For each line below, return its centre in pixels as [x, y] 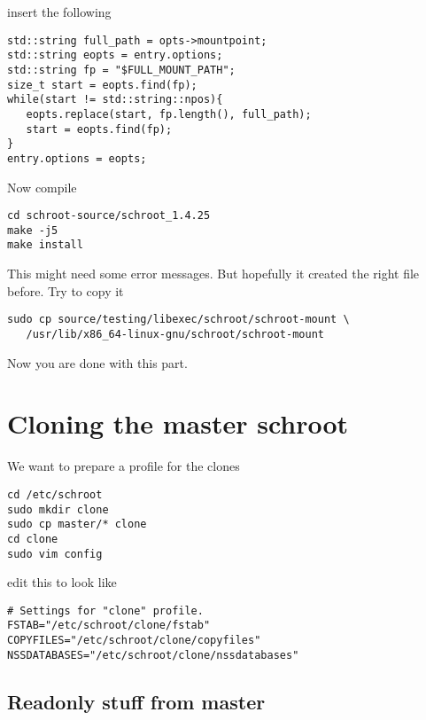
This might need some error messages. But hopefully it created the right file [213, 274]
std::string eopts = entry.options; [115, 55]
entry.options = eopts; [77, 158]
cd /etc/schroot [55, 494]
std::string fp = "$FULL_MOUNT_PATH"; [121, 70]
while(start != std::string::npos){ [115, 100]
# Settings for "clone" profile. [105, 610]
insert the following [59, 12]
